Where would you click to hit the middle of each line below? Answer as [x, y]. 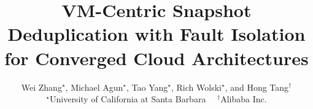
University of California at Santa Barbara [128, 99]
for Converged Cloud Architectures [156, 58]
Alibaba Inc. [244, 99]
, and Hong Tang [257, 87]
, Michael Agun [94, 87]
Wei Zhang [41, 87]
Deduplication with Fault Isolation [156, 34]
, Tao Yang [147, 87]
